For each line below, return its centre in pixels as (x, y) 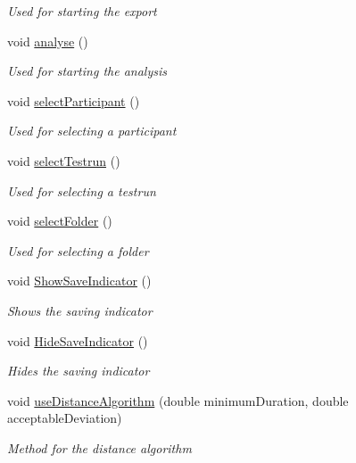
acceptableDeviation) (65, 418)
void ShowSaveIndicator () (79, 281)
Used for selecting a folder (78, 250)
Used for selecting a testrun (82, 190)
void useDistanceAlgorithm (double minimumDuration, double (178, 400)
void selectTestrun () (64, 160)
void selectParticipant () (74, 100)
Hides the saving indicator (79, 371)
